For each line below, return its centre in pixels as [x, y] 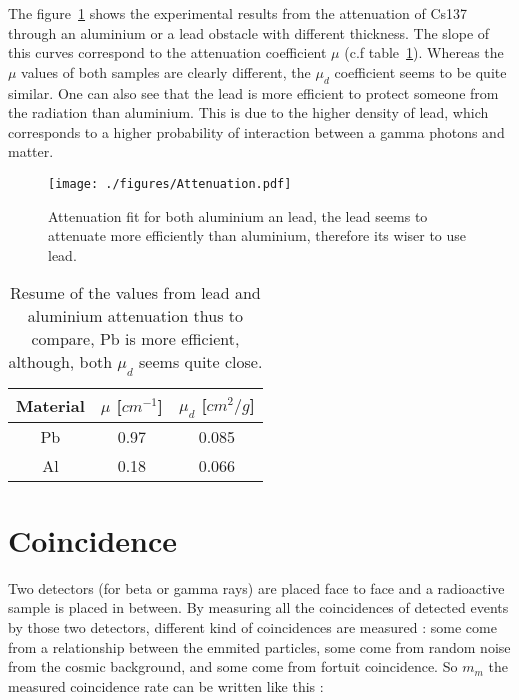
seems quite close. [201, 362]
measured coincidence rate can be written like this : [166, 685]
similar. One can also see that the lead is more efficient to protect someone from [253, 92]
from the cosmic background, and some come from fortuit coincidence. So [233, 666]
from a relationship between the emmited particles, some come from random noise [259, 646]
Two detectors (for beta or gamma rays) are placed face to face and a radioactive [256, 587]
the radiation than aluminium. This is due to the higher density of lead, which [248, 112]
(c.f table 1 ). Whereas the [424, 52]
